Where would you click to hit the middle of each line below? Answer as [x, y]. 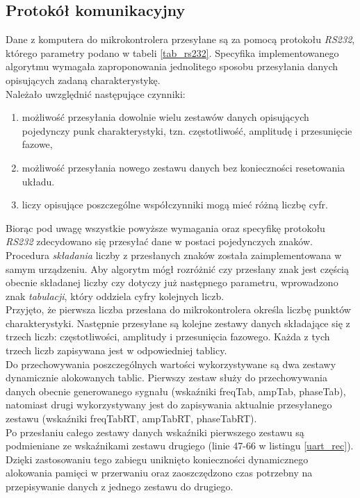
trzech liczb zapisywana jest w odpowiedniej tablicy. [116, 350]
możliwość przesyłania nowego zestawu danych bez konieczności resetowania [183, 167]
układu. [38, 181]
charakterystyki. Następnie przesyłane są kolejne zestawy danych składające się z [178, 323]
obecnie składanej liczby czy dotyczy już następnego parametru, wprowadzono [172, 282]
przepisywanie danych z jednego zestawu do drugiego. [120, 487]
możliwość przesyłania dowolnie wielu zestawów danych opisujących [165, 117]
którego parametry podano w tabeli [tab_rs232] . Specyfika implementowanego [172, 52]
